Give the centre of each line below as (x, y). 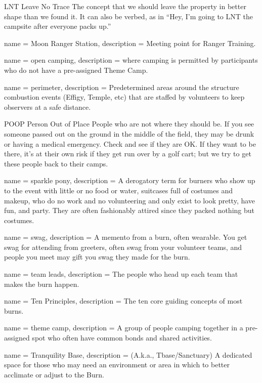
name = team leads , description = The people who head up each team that (121, 274)
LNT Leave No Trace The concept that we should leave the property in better (125, 6)
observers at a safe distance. (48, 107)
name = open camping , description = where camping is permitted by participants (131, 60)
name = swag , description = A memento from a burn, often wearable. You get (126, 237)
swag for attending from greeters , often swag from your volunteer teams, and (123, 247)
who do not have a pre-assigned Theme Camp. (76, 70)
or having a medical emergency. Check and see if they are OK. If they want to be (130, 143)
